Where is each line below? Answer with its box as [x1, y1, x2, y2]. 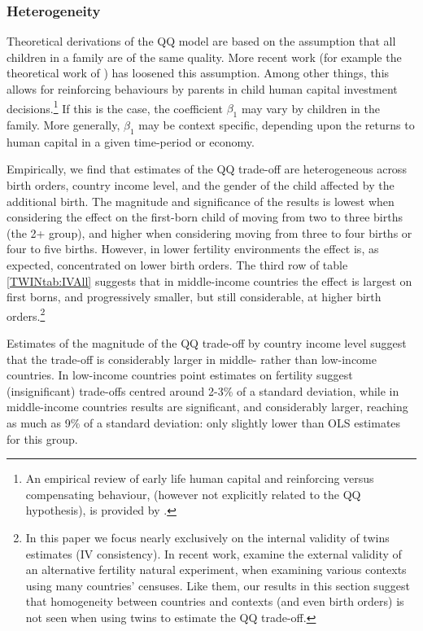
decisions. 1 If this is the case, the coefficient [7, 97, 223, 116]
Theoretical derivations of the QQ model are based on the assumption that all [7, 33, 396, 50]
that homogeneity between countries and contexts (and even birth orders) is [25, 593, 404, 610]
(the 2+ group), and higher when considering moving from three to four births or [7, 224, 412, 241]
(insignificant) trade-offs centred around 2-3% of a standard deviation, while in [7, 382, 399, 399]
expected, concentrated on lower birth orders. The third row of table [7, 256, 348, 273]
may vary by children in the [241, 99, 380, 116]
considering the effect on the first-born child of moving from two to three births [7, 208, 403, 226]
